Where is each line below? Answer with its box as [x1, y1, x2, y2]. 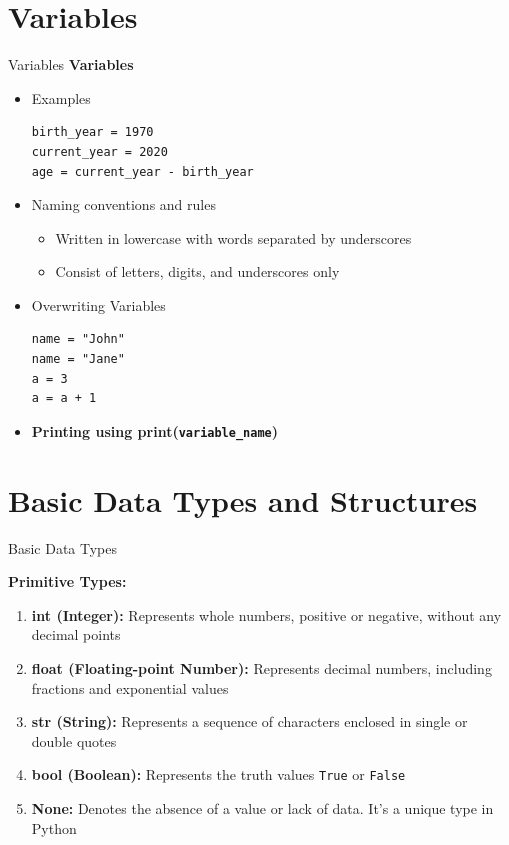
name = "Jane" [31, 352, 125, 367]
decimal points [31, 624, 121, 645]
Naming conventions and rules [31, 194, 216, 215]
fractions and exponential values [31, 677, 229, 698]
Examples [31, 87, 91, 108]
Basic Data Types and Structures [8, 479, 478, 520]
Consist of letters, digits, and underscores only [55, 261, 340, 282]
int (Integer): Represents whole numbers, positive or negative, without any [31, 604, 502, 625]
